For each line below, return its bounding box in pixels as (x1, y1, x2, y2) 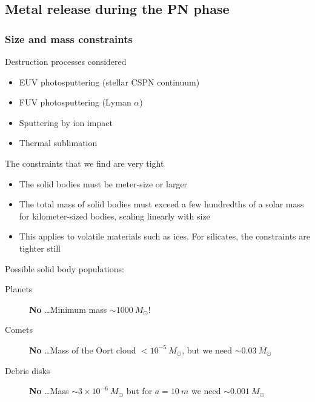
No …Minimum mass (29, 303, 107, 315)
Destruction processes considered (5, 55, 127, 67)
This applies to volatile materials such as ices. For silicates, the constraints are (19, 230, 310, 243)
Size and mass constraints (5, 31, 133, 46)
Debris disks (5, 364, 50, 377)
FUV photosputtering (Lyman (19, 96, 131, 109)
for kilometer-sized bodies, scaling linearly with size (19, 209, 210, 222)
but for (126, 384, 153, 397)
